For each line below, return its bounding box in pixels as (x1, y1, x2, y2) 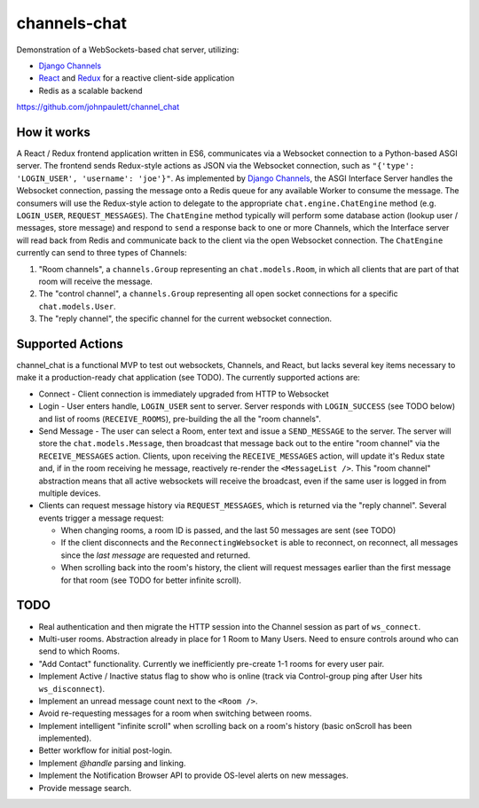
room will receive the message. (38, 276, 153, 286)
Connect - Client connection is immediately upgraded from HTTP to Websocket (38, 388, 329, 399)
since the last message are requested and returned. (60, 550, 251, 561)
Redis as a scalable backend (38, 85, 143, 96)
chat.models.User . (38, 301, 116, 311)
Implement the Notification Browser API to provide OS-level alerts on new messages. (38, 770, 349, 781)
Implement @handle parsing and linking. (38, 757, 186, 768)
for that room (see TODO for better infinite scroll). (60, 575, 242, 585)
